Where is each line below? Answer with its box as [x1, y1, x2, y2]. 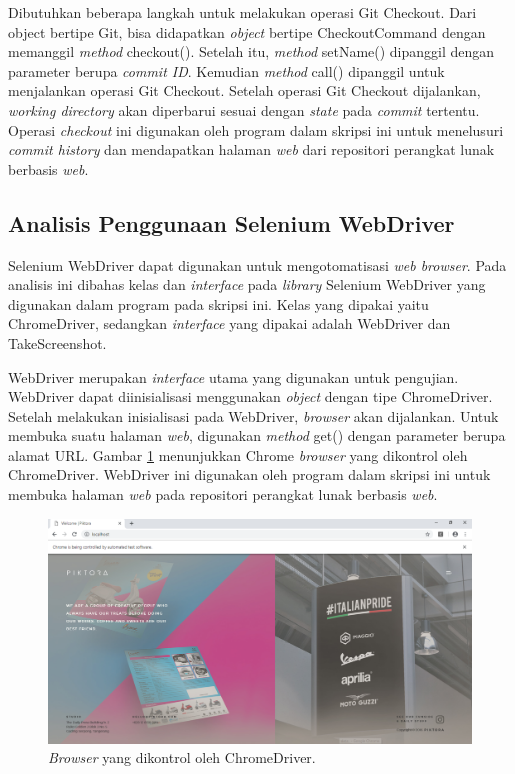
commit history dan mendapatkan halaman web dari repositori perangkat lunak [8, 139, 495, 160]
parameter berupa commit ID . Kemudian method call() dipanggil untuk [8, 60, 445, 81]
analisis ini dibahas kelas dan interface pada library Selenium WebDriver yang [8, 274, 486, 295]
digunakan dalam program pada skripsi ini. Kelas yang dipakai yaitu [8, 293, 429, 314]
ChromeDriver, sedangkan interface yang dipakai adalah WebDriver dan [8, 313, 451, 334]
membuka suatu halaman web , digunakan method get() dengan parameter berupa [8, 425, 506, 446]
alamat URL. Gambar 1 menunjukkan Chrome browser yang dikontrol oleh [8, 444, 468, 465]
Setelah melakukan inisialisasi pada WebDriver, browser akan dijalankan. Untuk [8, 405, 499, 426]
